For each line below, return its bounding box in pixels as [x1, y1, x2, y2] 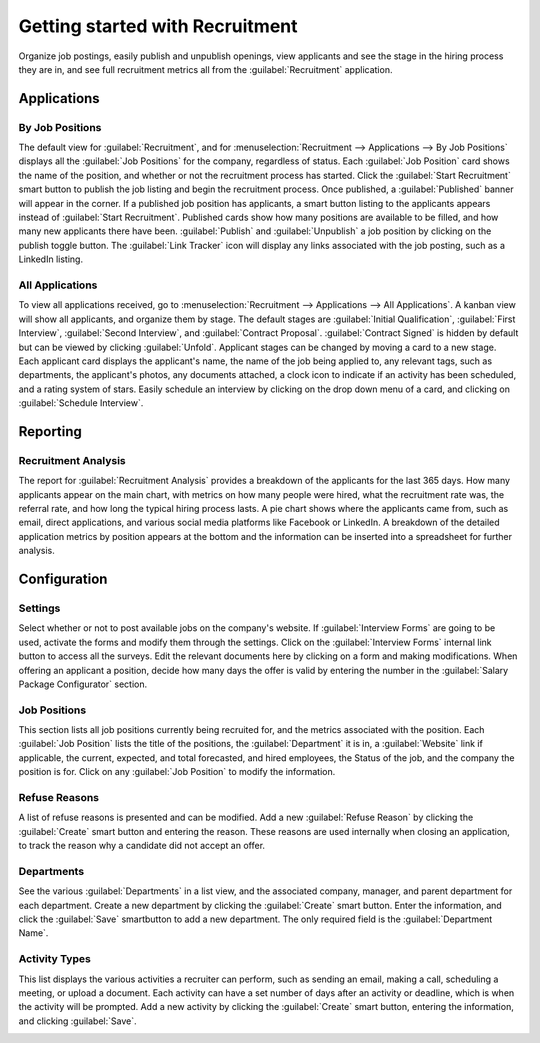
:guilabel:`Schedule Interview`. [18, 397, 144, 409]
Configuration [18, 571, 108, 588]
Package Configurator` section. [18, 678, 148, 690]
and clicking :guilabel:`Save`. [18, 1015, 137, 1027]
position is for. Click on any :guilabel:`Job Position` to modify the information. [18, 766, 336, 778]
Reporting [18, 423, 82, 440]
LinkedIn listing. [18, 253, 84, 265]
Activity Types [18, 952, 92, 966]
